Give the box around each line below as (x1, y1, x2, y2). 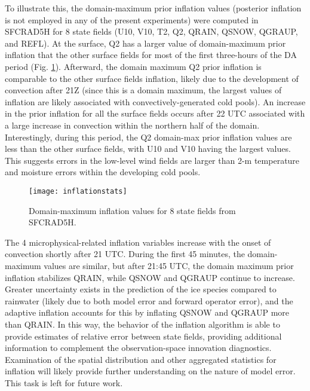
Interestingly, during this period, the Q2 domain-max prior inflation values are (5, 130, 292, 143)
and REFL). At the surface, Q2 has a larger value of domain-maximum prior (5, 36, 286, 49)
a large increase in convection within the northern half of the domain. (5, 118, 260, 131)
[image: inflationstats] (29, 187, 127, 195)
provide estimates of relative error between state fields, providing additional (5, 329, 282, 342)
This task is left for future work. (5, 376, 123, 389)
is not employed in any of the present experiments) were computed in (5, 13, 259, 26)
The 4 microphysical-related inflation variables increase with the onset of (5, 236, 271, 248)
